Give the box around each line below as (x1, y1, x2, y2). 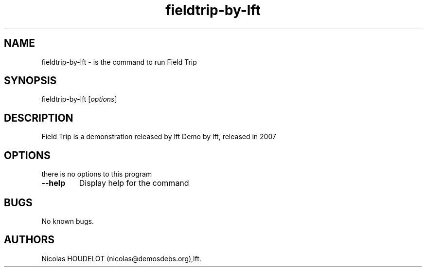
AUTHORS (4, 234, 55, 246)
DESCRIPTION (4, 111, 73, 124)
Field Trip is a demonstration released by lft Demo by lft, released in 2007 (41, 132, 276, 141)
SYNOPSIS (4, 74, 57, 87)
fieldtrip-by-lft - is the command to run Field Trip (41, 57, 197, 66)
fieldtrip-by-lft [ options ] (41, 95, 117, 104)
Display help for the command (79, 178, 189, 188)
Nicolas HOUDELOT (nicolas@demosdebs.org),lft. (41, 254, 201, 263)
